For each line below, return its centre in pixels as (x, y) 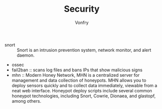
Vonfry (82, 22)
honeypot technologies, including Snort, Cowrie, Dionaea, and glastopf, (84, 96)
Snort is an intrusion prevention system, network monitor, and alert (84, 50)
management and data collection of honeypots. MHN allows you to (79, 80)
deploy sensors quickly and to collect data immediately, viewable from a (84, 85)
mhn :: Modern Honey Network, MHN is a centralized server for (76, 75)
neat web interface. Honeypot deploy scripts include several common (82, 90)
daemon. (26, 55)
